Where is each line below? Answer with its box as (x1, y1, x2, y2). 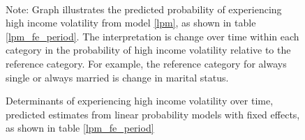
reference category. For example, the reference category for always (6, 56, 287, 70)
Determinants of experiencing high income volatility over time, (6, 93, 274, 108)
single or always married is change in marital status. (6, 70, 229, 84)
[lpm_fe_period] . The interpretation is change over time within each (6, 29, 299, 43)
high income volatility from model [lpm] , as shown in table (6, 15, 256, 30)
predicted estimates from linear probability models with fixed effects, (6, 107, 300, 121)
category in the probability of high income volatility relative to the (6, 42, 291, 57)
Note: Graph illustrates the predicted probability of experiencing (6, 1, 282, 16)
